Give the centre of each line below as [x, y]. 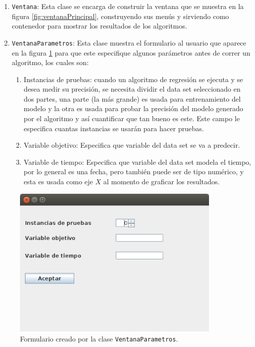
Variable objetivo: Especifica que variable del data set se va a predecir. [132, 145]
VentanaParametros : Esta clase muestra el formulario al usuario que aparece [129, 42]
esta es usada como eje [58, 182]
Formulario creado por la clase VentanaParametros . [99, 338]
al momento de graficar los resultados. [161, 182]
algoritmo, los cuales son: [50, 62]
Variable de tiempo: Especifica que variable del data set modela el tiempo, [137, 161]
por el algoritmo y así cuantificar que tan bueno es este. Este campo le [132, 118]
